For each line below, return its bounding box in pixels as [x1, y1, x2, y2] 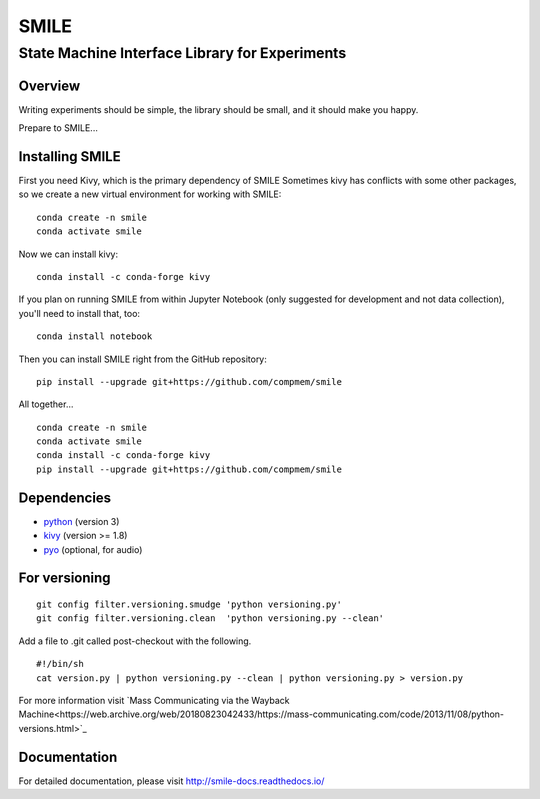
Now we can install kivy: [18, 248, 119, 260]
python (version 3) [43, 515, 120, 527]
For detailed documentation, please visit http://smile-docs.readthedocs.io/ [18, 775, 325, 787]
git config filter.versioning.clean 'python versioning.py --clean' [36, 613, 385, 624]
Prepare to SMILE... [18, 122, 99, 134]
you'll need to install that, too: [18, 307, 140, 319]
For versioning [18, 570, 111, 587]
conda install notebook [36, 331, 153, 342]
